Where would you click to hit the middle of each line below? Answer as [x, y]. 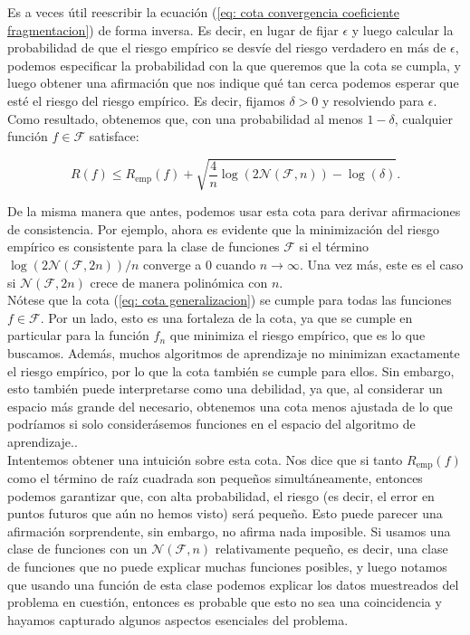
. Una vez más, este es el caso [381, 265]
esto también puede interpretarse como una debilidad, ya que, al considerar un [225, 389]
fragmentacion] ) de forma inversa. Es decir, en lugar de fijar [173, 29]
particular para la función [78, 335]
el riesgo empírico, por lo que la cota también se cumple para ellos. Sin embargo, [231, 370]
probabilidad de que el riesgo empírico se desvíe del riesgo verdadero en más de [227, 47]
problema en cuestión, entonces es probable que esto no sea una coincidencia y [225, 602]
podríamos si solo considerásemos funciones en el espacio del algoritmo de [211, 424]
